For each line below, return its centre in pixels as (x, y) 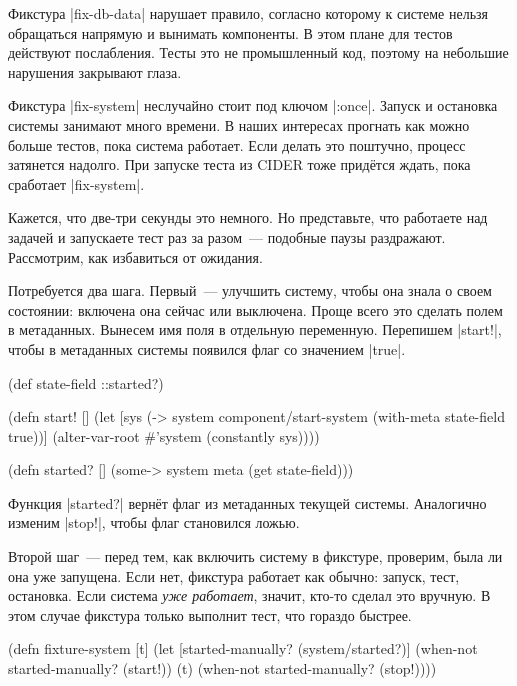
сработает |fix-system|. (76, 183)
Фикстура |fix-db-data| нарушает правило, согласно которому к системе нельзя (248, 13)
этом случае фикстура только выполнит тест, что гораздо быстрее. (210, 614)
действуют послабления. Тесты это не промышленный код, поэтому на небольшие (258, 52)
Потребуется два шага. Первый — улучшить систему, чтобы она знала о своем (250, 290)
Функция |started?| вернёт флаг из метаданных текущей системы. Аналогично (247, 502)
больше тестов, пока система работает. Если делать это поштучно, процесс (237, 144)
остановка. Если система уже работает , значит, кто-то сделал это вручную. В (249, 595)
